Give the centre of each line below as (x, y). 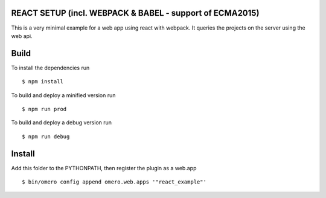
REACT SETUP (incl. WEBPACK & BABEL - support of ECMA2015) (135, 13)
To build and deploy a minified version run (63, 95)
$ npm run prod (44, 109)
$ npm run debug (46, 136)
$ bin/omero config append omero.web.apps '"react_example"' (114, 182)
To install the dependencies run (50, 68)
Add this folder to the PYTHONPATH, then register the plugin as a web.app (104, 168)
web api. (22, 36)
